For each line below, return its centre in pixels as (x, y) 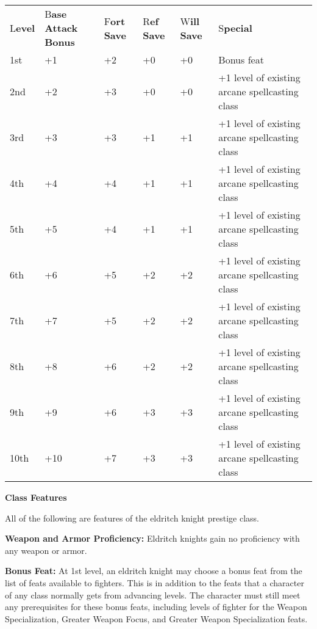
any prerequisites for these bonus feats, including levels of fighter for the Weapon (156, 607)
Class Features (36, 497)
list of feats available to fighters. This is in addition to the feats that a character (155, 582)
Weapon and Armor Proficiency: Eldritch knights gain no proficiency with (152, 538)
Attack (61, 28)
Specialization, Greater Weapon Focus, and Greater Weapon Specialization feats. (156, 618)
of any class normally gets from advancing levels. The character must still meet (153, 594)
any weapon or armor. (46, 550)
